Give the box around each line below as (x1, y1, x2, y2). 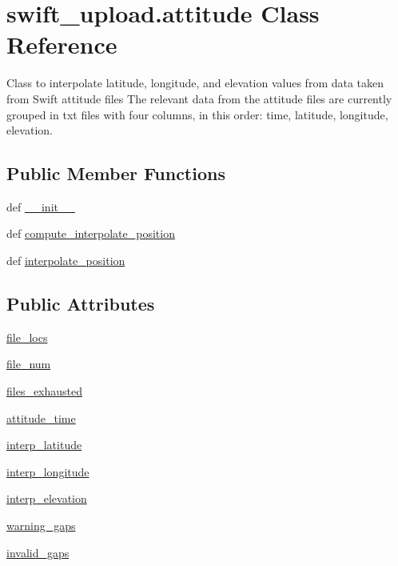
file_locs (6, 328, 48, 345)
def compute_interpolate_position (6, 225, 175, 242)
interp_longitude (6, 463, 90, 480)
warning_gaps (6, 517, 76, 534)
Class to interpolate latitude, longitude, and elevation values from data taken (6, 74, 384, 91)
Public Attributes (6, 291, 155, 316)
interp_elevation (6, 490, 87, 507)
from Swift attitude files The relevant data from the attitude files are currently (6, 90, 392, 106)
